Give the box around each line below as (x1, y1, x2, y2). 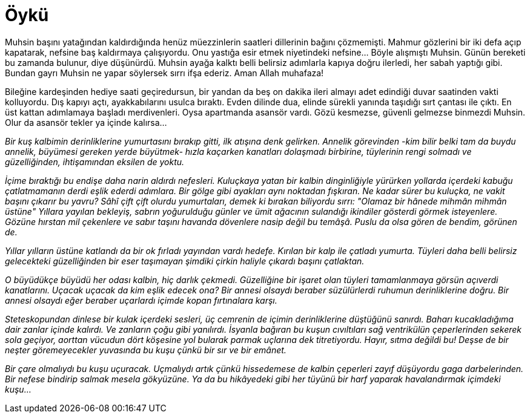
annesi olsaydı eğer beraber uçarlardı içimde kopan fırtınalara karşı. (5, 295, 277, 305)
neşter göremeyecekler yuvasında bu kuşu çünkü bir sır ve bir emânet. (5, 344, 287, 355)
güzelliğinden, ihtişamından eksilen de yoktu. (5, 156, 185, 167)
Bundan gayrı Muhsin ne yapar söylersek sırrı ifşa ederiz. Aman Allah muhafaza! (5, 67, 324, 78)
